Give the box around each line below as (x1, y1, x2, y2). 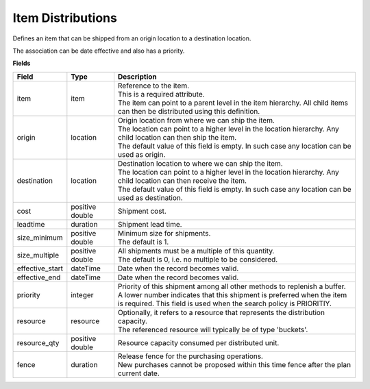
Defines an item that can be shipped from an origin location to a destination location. (12, 34, 251, 42)
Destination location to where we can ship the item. (117, 158, 284, 168)
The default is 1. (117, 237, 169, 247)
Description (117, 72, 157, 81)
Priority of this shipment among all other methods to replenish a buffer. (117, 281, 346, 291)
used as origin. (117, 149, 166, 159)
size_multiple (16, 250, 60, 260)
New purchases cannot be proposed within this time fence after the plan (117, 360, 351, 369)
